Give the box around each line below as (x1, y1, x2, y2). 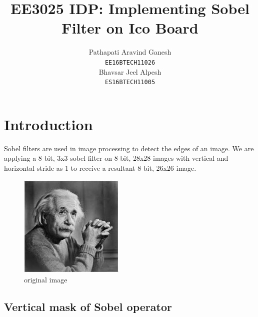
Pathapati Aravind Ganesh (88, 47, 171, 57)
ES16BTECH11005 (104, 79, 155, 86)
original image (24, 274, 67, 284)
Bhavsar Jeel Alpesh (98, 66, 161, 77)
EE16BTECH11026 (104, 59, 155, 66)
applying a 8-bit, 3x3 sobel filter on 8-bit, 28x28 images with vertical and (4, 153, 228, 163)
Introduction (4, 114, 93, 134)
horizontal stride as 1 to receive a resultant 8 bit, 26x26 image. (4, 162, 196, 173)
